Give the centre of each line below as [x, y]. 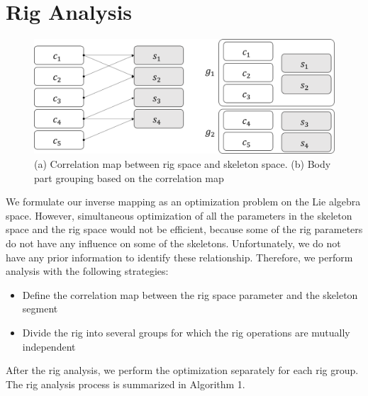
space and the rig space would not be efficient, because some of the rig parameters [184, 229]
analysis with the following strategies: [87, 271]
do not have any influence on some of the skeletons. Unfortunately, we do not [173, 243]
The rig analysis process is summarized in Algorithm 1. [126, 384]
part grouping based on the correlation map [129, 177]
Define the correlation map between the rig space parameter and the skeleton [190, 294]
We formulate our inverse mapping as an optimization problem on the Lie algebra [183, 202]
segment [40, 309]
